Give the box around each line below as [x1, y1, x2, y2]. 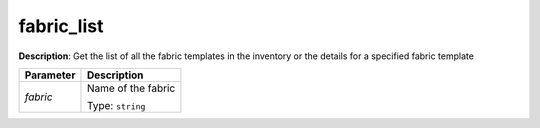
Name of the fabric [86, 81, 176, 95]
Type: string [86, 98, 146, 112]
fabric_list [18, 15, 104, 37]
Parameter [24, 68, 76, 82]
